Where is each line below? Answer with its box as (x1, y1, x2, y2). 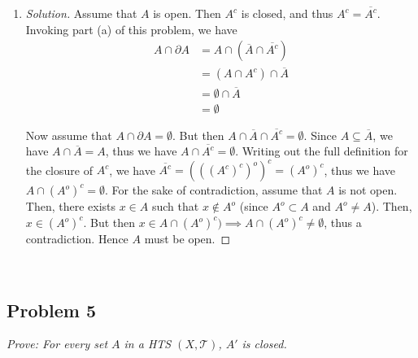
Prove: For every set (7, 335, 108, 352)
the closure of (25, 161, 93, 178)
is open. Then (153, 5, 221, 21)
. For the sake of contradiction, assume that (105, 181, 323, 199)
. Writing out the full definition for (235, 142, 408, 159)
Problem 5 (7, 297, 96, 322)
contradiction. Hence (25, 230, 128, 247)
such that (151, 198, 199, 215)
